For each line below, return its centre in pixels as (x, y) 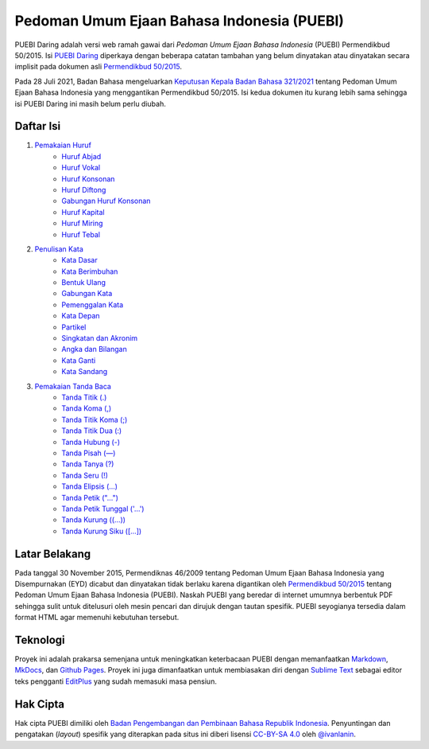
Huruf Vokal (81, 168)
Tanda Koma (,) (87, 408)
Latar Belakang (53, 554)
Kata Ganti (79, 360)
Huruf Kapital (83, 212)
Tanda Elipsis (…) (90, 486)
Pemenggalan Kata (92, 304)
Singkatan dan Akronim (100, 338)
